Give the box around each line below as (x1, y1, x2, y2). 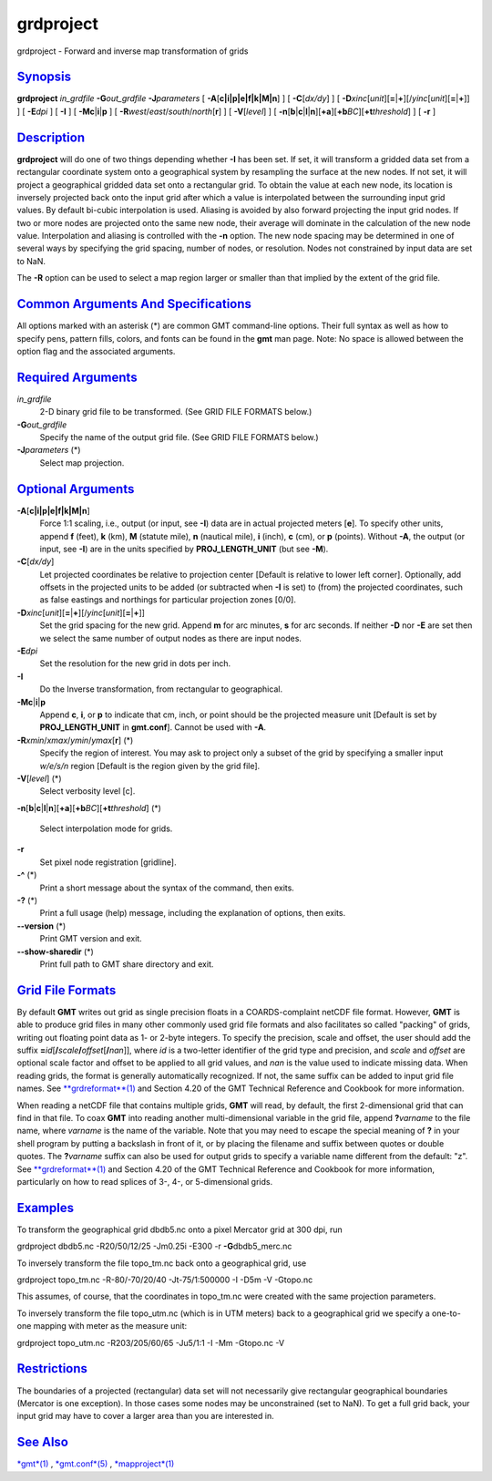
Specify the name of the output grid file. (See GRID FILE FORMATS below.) (39, 432, 319, 443)
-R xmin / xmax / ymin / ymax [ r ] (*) (16, 735, 134, 746)
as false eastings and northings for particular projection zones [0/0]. (39, 594, 296, 605)
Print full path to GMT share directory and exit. (39, 959, 214, 970)
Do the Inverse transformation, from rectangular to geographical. (39, 684, 282, 694)
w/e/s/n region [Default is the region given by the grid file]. (39, 760, 261, 771)
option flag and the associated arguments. (16, 345, 176, 356)
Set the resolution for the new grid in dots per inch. (39, 658, 231, 669)
